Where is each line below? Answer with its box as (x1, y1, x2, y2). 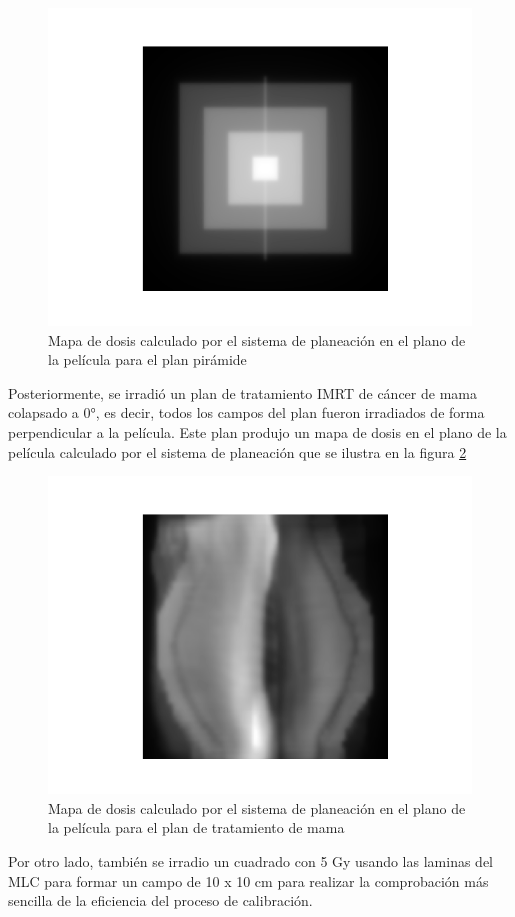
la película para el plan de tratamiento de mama (48, 817, 345, 838)
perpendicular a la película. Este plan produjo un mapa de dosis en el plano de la (8, 421, 507, 442)
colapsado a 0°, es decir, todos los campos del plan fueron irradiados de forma (8, 402, 485, 423)
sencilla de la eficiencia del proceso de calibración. (8, 890, 313, 911)
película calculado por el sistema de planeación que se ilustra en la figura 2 (8, 441, 467, 462)
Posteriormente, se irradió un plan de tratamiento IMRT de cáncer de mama (8, 382, 477, 403)
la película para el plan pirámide (48, 349, 247, 370)
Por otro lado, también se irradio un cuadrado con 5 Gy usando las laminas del (8, 850, 493, 871)
